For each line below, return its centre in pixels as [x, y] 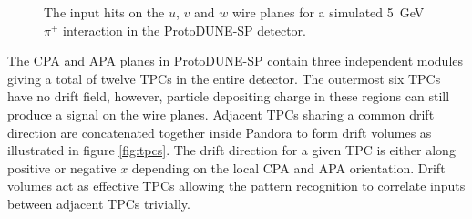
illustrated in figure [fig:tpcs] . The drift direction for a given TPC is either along [231, 150]
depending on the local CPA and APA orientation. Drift [288, 167]
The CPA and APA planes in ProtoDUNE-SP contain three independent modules [236, 61]
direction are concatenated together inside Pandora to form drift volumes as [220, 132]
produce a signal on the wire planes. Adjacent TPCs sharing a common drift [221, 114]
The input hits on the [104, 12]
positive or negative [62, 167]
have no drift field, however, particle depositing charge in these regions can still [229, 96]
